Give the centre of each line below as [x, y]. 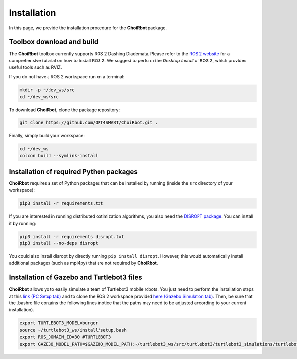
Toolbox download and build [54, 42]
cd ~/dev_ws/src [39, 97]
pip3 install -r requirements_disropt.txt [72, 236]
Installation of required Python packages [74, 171]
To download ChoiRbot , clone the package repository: [65, 110]
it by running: [23, 223]
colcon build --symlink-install [59, 156]
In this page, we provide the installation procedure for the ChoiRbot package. [88, 28]
